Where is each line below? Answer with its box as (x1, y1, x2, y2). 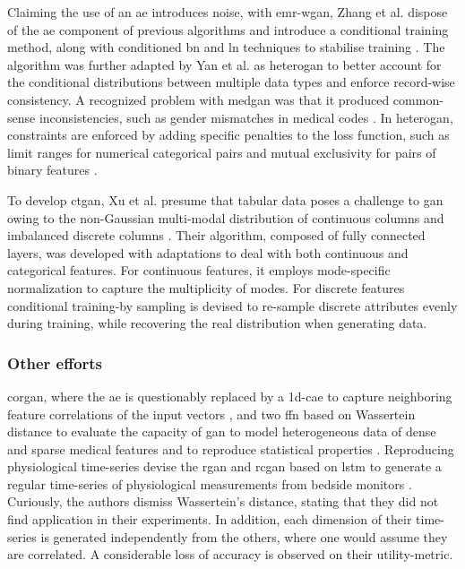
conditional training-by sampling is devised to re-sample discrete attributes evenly (7, 296, 458, 315)
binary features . (7, 160, 98, 179)
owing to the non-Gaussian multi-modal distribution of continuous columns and (7, 208, 444, 227)
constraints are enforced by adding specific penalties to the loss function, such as (7, 125, 450, 144)
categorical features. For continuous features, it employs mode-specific (7, 261, 391, 280)
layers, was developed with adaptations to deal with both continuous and (7, 243, 409, 262)
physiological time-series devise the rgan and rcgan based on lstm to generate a (7, 457, 442, 476)
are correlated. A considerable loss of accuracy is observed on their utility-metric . (7, 545, 453, 564)
